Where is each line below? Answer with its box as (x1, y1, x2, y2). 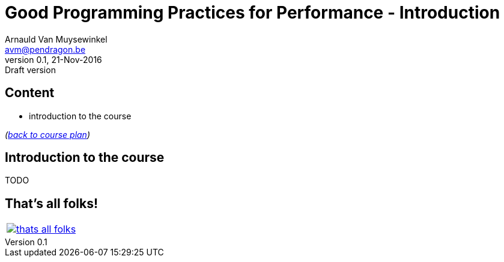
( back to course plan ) (5, 129, 91, 140)
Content (5, 85, 55, 101)
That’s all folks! (5, 195, 99, 211)
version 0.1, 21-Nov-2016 (5, 54, 102, 65)
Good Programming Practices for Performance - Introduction (5, 2, 500, 23)
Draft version (5, 64, 56, 75)
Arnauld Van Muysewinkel (5, 34, 108, 44)
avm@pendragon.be (5, 44, 86, 55)
